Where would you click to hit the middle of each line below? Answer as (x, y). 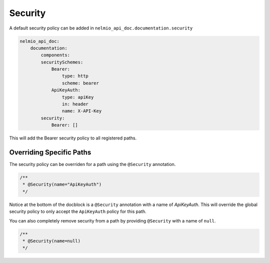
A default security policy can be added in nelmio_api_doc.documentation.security (101, 28)
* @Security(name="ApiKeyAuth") (62, 184)
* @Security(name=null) (52, 241)
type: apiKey (78, 97)
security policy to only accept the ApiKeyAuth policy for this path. (78, 211)
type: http (75, 76)
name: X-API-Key (82, 111)
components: (55, 55)
